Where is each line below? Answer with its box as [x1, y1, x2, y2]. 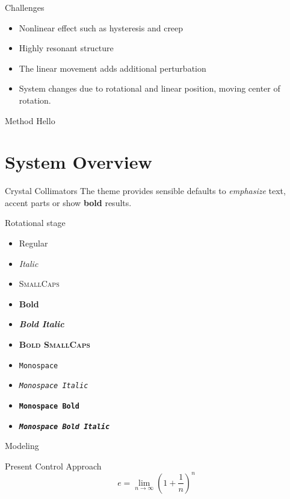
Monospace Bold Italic [19, 422, 110, 431]
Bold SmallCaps [19, 338, 90, 351]
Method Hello [5, 114, 55, 127]
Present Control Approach [5, 459, 102, 472]
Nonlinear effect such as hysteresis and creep [19, 21, 184, 34]
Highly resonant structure [19, 42, 114, 54]
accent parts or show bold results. [5, 196, 132, 209]
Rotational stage [5, 216, 66, 229]
